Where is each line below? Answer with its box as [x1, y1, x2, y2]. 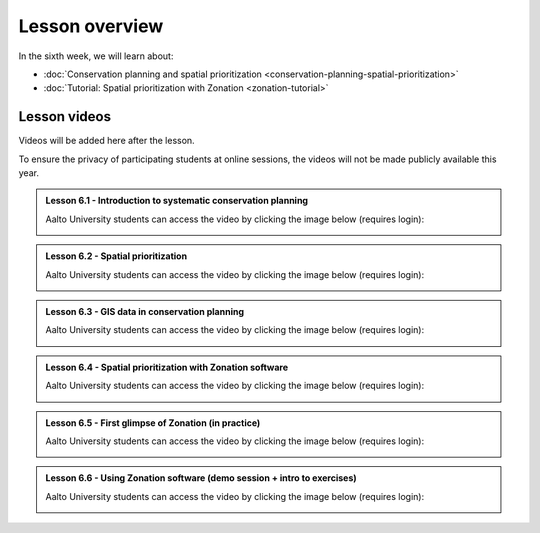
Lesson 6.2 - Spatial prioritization [45, 250, 188, 262]
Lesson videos [18, 108, 112, 125]
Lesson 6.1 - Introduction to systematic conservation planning [45, 195, 309, 207]
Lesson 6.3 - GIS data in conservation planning [45, 305, 245, 317]
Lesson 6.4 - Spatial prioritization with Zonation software [45, 361, 289, 373]
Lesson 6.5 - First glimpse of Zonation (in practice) [45, 416, 261, 429]
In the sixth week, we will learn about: [18, 50, 174, 62]
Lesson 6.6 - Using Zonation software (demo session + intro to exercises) [45, 472, 357, 484]
